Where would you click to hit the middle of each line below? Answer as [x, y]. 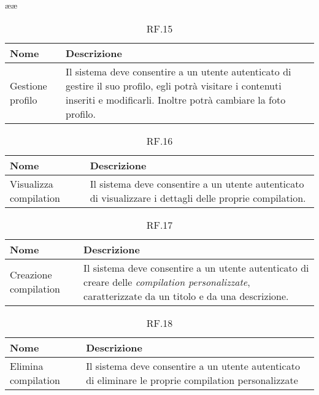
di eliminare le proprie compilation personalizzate [192, 380]
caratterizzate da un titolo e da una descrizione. [186, 296]
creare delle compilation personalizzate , [167, 282]
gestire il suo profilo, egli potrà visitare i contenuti [174, 85]
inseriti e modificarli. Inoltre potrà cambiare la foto [176, 99]
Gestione [29, 85]
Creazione [31, 275]
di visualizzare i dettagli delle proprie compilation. [198, 197]
